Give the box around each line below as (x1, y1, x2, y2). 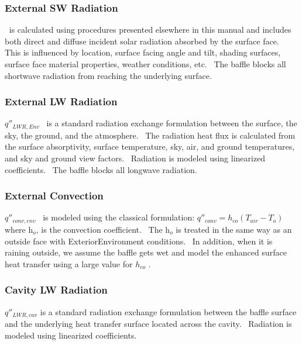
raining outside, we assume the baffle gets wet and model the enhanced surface (5, 246, 287, 258)
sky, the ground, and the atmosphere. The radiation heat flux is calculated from (5, 129, 296, 141)
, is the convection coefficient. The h (36, 223, 170, 235)
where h (5, 223, 33, 235)
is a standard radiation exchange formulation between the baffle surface (40, 305, 297, 318)
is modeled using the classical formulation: (43, 211, 195, 223)
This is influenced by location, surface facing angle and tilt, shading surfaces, (5, 46, 281, 58)
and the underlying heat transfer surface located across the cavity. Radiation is (5, 317, 292, 329)
